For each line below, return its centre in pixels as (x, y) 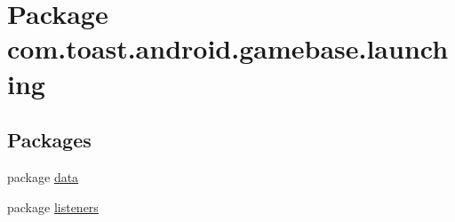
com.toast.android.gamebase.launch (228, 48)
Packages (49, 140)
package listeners (53, 206)
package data (43, 176)
